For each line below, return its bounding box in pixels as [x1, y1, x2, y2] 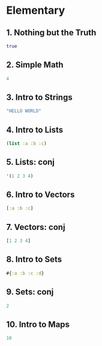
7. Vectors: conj [6, 222, 65, 232]
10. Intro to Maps [6, 319, 70, 329]
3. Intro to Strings [6, 92, 73, 102]
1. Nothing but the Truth [6, 28, 97, 38]
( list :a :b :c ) [6, 141, 47, 147]
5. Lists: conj [6, 157, 55, 168]
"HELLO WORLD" [6, 108, 42, 114]
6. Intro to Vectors [6, 190, 75, 200]
